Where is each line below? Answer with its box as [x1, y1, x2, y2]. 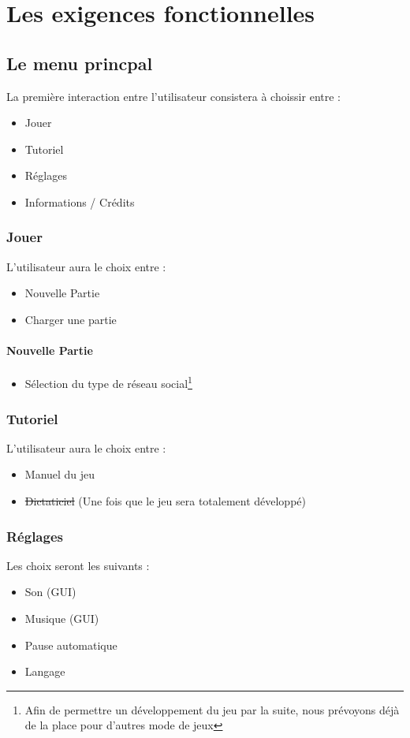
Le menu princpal [6, 50, 153, 75]
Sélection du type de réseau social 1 [24, 373, 192, 391]
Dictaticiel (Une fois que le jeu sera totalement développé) [24, 493, 306, 509]
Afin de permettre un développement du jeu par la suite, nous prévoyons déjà [24, 701, 400, 717]
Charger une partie [24, 311, 117, 327]
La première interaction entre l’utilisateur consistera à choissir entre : [6, 88, 341, 104]
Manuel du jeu [24, 466, 95, 483]
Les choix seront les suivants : [6, 557, 150, 573]
